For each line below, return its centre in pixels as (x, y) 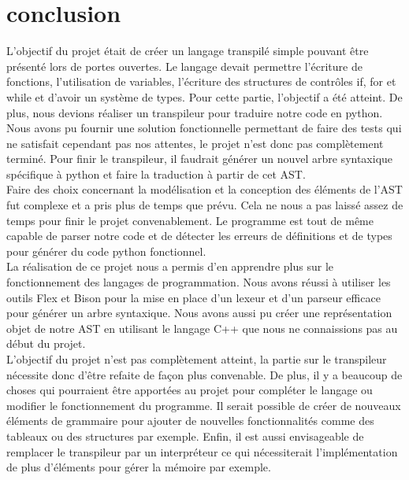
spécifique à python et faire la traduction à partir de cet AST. (156, 174)
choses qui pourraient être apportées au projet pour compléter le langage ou (190, 390)
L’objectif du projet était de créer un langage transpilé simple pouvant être (188, 51)
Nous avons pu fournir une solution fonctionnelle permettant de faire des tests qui (204, 128)
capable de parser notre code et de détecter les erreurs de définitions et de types (199, 236)
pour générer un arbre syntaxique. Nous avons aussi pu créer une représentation (199, 313)
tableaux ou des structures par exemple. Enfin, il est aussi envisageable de (185, 436)
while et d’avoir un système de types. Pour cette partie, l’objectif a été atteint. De (204, 96)
